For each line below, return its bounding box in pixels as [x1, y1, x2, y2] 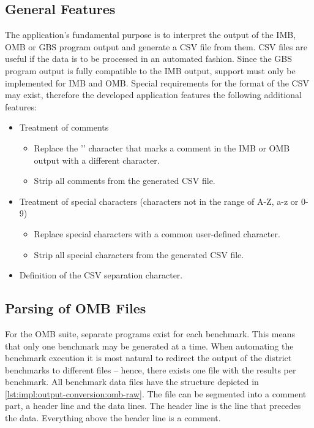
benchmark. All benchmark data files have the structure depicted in [5, 375, 259, 388]
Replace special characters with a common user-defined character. [34, 227, 280, 240]
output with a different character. [34, 153, 160, 166]
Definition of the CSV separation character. [19, 269, 183, 281]
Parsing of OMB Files [5, 299, 146, 318]
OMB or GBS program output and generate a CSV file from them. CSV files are [5, 40, 307, 53]
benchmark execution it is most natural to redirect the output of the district [5, 351, 292, 364]
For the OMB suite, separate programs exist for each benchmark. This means [5, 327, 295, 340]
